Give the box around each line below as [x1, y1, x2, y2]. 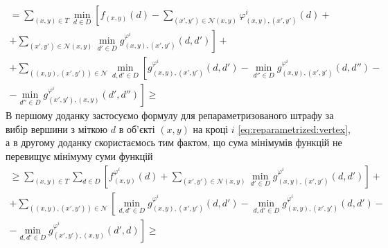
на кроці [193, 121, 229, 136]
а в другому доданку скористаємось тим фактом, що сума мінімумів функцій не [6, 135, 342, 150]
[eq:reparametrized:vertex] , [238, 121, 351, 136]
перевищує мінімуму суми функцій [6, 148, 153, 163]
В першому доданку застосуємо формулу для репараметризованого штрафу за [6, 108, 334, 123]
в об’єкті [118, 121, 155, 136]
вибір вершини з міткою [6, 121, 108, 136]
